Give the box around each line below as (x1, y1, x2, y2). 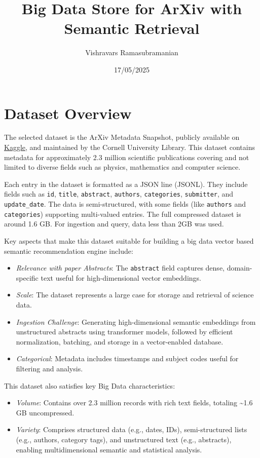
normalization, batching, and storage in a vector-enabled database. (16, 336, 224, 347)
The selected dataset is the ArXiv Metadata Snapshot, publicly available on (4, 132, 240, 142)
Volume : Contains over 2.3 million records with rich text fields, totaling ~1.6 (16, 397, 253, 408)
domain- (227, 262, 252, 273)
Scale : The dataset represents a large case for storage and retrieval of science (16, 289, 254, 300)
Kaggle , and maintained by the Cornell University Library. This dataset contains (4, 142, 255, 152)
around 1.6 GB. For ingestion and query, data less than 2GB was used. (4, 218, 224, 229)
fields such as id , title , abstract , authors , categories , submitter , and (4, 188, 234, 199)
